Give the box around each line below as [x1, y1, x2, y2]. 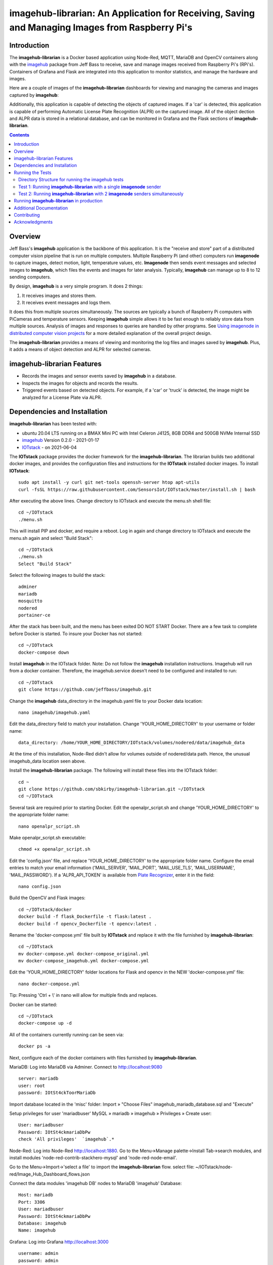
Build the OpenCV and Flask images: [9, 895, 86, 901]
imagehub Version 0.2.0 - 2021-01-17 [22, 437, 100, 443]
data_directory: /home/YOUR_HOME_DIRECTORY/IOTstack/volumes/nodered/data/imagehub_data [18, 740, 245, 746]
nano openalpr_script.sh [18, 823, 80, 829]
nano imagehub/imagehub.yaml [18, 709, 90, 715]
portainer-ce [18, 612, 51, 618]
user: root [18, 1083, 45, 1088]
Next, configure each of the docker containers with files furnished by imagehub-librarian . [9, 1055, 197, 1061]
